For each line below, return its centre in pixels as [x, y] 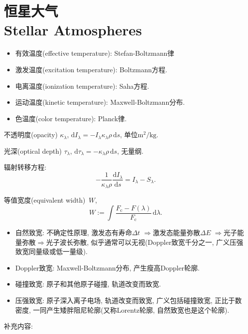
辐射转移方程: [25, 167]
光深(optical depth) [33, 151]
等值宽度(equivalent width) [45, 200]
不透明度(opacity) [31, 135]
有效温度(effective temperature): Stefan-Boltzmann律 [95, 53]
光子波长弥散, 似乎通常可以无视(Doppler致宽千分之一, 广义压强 [145, 242]
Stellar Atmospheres [73, 30]
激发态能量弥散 [177, 232]
